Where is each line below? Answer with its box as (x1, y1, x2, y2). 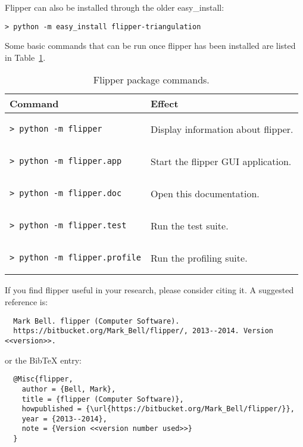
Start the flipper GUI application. (150, 154, 292, 168)
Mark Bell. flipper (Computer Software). (13, 316, 180, 325)
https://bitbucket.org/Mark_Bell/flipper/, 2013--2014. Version (13, 327, 274, 336)
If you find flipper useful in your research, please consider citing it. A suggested (5, 284, 294, 296)
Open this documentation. (150, 186, 260, 200)
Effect (150, 97, 179, 111)
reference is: (5, 296, 48, 308)
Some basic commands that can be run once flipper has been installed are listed (5, 39, 296, 52)
